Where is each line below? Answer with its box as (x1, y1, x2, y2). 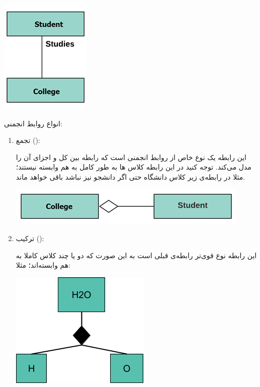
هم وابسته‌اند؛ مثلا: (16, 260, 71, 270)
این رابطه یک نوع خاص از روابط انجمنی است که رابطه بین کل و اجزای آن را (16, 151, 247, 162)
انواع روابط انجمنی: (4, 118, 62, 128)
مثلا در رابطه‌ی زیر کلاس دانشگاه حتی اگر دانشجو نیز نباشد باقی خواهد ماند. (16, 171, 245, 182)
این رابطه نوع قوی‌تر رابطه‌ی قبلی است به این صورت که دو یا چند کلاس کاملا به (16, 250, 257, 260)
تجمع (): (16, 135, 40, 145)
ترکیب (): (16, 233, 44, 244)
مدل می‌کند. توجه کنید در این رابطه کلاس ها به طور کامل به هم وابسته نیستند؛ (16, 162, 251, 172)
